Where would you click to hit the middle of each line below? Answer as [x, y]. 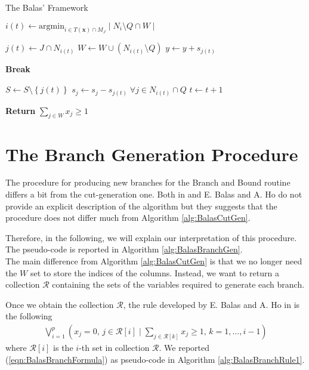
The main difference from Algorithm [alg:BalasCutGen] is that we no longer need [154, 261]
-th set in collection [114, 348]
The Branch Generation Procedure [152, 154]
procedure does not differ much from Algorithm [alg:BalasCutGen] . [128, 218]
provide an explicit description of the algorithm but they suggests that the [141, 206]
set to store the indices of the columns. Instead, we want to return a [154, 272]
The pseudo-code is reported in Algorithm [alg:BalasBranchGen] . [124, 249]
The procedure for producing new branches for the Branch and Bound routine [148, 182]
